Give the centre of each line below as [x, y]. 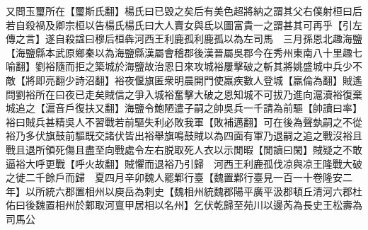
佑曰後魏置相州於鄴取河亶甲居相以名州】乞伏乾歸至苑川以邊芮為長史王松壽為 [184, 205]
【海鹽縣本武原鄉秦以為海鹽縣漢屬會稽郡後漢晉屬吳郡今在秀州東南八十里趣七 [184, 52]
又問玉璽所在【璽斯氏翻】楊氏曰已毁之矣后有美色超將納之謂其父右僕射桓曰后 [184, 11]
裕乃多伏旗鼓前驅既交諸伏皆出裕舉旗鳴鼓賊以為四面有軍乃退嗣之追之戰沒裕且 [184, 136]
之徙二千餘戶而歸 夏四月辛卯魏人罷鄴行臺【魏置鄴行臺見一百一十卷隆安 [174, 177]
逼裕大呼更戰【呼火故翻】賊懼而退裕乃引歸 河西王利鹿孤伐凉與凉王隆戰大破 [184, 163]
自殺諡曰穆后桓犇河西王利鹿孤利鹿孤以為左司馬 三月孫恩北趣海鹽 [208, 39]
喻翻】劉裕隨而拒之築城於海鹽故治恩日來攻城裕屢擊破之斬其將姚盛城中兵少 [179, 66]
